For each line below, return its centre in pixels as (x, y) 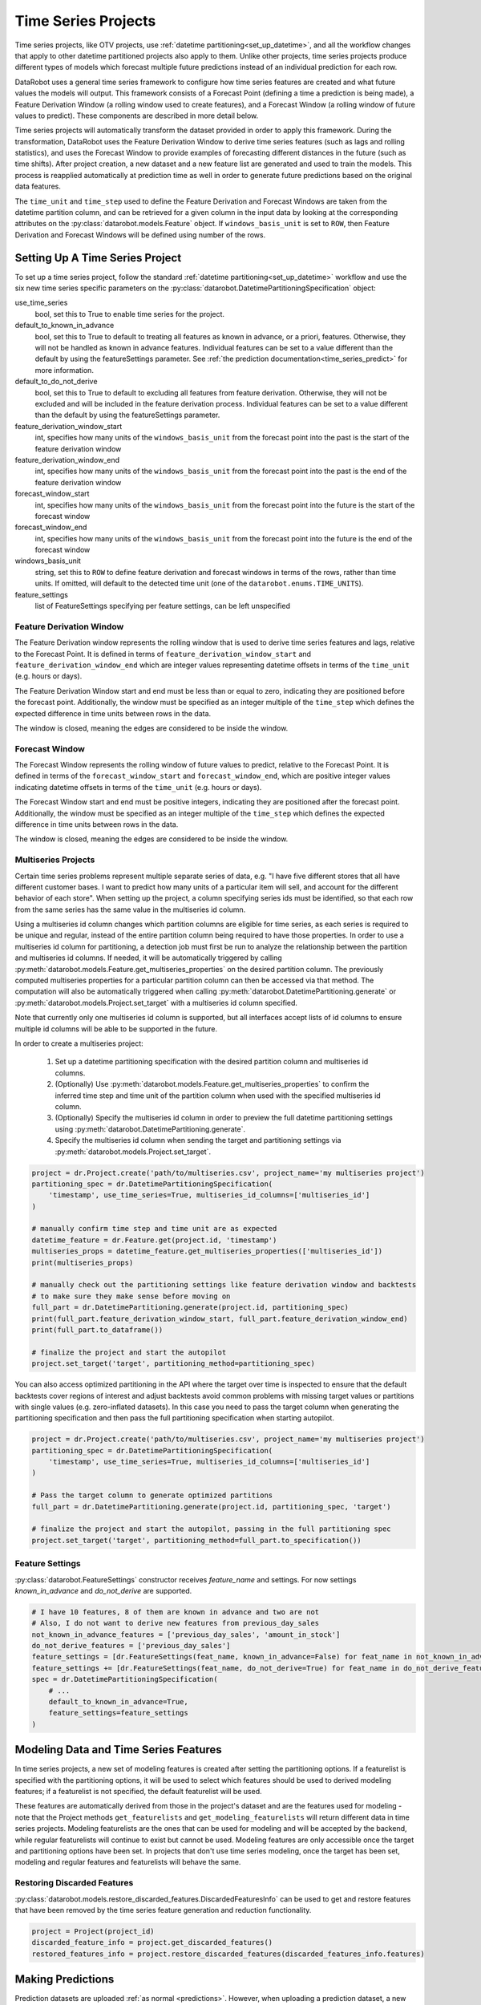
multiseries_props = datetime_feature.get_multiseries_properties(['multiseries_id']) (207, 1252)
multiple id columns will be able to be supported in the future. (116, 1029)
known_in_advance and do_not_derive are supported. (103, 1590)
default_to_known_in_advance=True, (118, 1702)
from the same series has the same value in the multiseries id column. (130, 909)
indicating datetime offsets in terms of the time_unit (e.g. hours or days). (138, 787)
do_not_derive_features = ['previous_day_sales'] (131, 1646)
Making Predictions (65, 1980)
